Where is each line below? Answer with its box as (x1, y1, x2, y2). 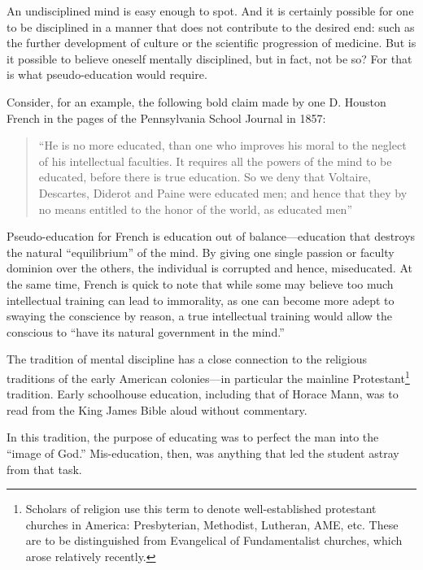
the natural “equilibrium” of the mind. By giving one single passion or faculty (7, 243, 395, 260)
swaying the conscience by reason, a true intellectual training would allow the (7, 307, 392, 324)
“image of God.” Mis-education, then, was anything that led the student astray (7, 444, 399, 461)
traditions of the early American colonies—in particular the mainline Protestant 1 (7, 367, 410, 386)
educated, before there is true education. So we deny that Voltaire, (38, 168, 371, 185)
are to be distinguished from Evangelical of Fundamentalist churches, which (25, 532, 403, 549)
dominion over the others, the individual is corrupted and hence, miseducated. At (7, 259, 412, 276)
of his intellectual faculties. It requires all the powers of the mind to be (38, 152, 392, 169)
